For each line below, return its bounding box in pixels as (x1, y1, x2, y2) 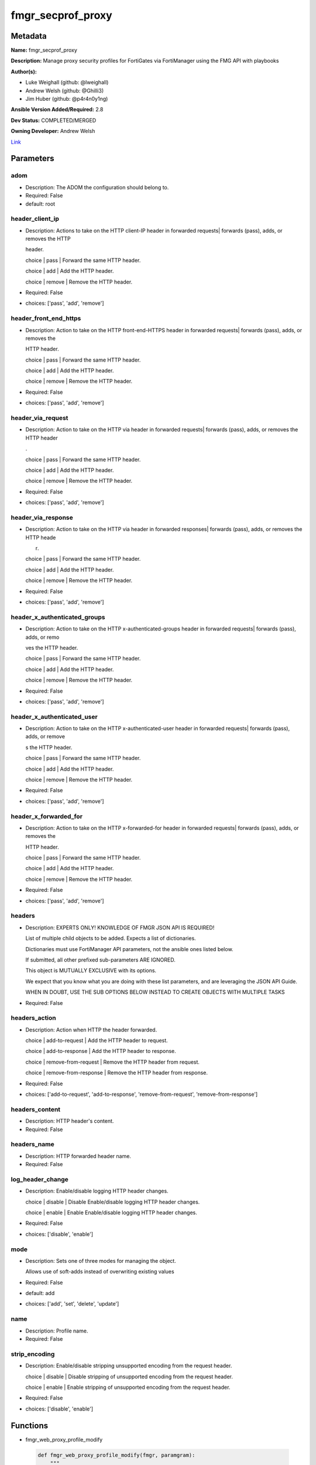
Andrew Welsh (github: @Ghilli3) (25, 87, 104, 94)
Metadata (11, 31, 47, 41)
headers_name (11, 1140, 55, 1149)
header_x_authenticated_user (11, 713, 98, 721)
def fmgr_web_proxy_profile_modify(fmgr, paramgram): (37, 1452, 195, 1459)
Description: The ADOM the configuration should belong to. (25, 183, 169, 190)
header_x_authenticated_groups (11, 613, 105, 621)
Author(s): (11, 68, 37, 75)
